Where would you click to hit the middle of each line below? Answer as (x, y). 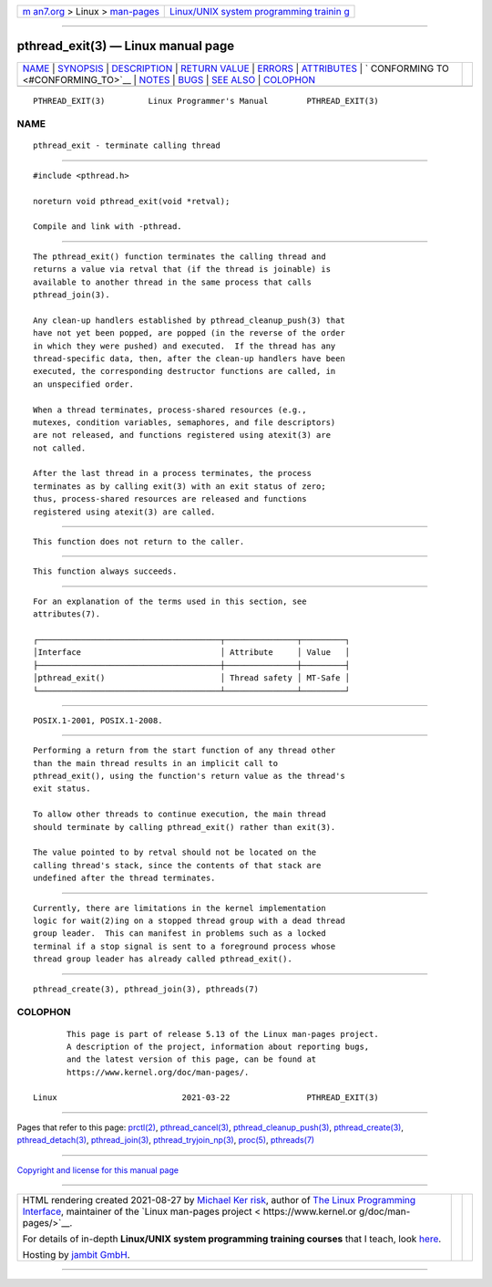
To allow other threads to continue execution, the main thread (180, 815)
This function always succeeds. (105, 571)
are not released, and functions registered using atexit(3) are (182, 435)
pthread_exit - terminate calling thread (127, 145)
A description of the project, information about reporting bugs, (218, 1046)
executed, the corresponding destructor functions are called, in (184, 371)
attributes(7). (67, 614)
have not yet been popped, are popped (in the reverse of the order (189, 333)
